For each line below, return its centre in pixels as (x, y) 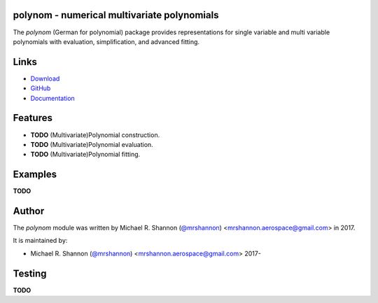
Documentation (52, 98)
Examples (35, 175)
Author (29, 211)
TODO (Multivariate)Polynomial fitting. (85, 155)
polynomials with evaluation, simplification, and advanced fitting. (106, 41)
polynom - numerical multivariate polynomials (116, 15)
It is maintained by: (40, 241)
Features (33, 118)
